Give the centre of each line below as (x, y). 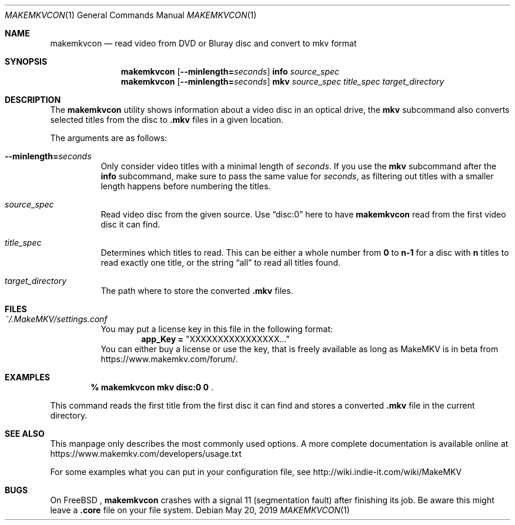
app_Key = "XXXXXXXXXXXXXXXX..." (215, 339)
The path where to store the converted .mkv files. (197, 291)
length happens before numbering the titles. (186, 186)
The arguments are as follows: (109, 138)
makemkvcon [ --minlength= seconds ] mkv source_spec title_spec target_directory (282, 81)
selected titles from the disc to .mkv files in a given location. (167, 120)
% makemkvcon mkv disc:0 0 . (152, 387)
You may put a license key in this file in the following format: (217, 329)
